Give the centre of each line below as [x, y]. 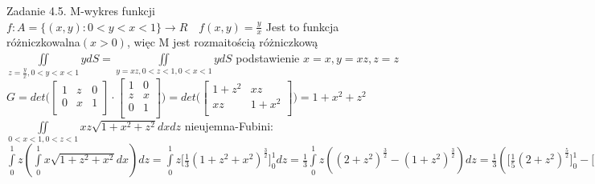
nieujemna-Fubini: [229, 125]
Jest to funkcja [302, 26]
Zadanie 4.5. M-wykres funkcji [81, 10]
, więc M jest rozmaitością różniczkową [222, 42]
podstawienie [268, 58]
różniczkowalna [43, 42]
